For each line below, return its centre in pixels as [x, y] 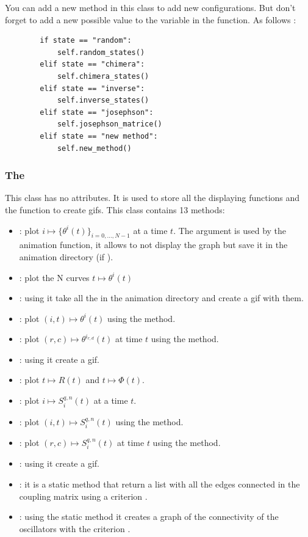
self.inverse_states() [103, 100]
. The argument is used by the [230, 230]
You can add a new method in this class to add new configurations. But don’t [150, 7]
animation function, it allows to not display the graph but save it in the [153, 245]
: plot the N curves [54, 277]
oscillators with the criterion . [75, 528]
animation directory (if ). [66, 256]
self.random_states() [101, 52]
